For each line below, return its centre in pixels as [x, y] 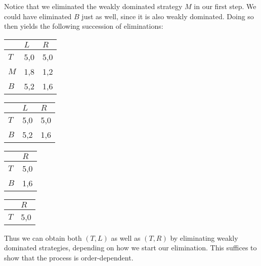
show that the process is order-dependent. [69, 257]
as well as [126, 237]
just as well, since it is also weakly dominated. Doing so [168, 16]
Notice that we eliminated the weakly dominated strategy [93, 6]
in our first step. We [225, 6]
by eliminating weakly [204, 237]
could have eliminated [38, 16]
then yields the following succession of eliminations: [84, 26]
